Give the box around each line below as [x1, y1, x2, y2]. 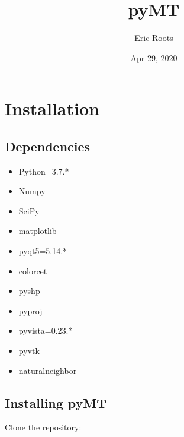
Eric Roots [134, 31, 173, 44]
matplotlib [18, 224, 57, 237]
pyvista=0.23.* [18, 324, 73, 337]
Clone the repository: [5, 421, 82, 433]
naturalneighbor [18, 364, 77, 376]
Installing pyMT [5, 393, 107, 411]
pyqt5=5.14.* [18, 245, 67, 257]
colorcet [18, 264, 47, 277]
